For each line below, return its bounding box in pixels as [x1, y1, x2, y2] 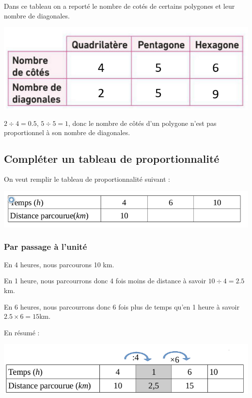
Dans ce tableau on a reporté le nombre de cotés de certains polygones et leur [4, 1, 235, 11]
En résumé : [4, 327, 40, 337]
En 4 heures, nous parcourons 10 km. [4, 259, 114, 269]
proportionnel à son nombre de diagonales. [4, 127, 130, 138]
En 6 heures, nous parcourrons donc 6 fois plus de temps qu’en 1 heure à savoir [4, 301, 239, 311]
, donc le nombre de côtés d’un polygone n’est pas [68, 118, 217, 128]
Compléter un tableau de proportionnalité [4, 151, 220, 166]
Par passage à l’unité [4, 240, 87, 252]
